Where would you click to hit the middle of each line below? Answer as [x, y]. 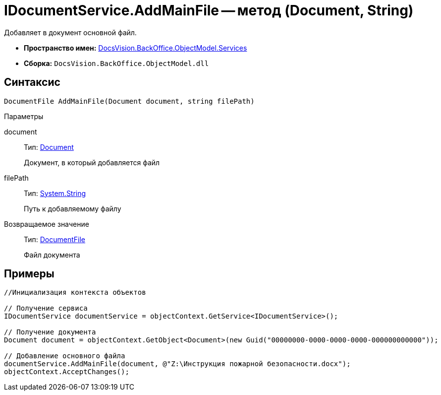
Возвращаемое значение [47, 224]
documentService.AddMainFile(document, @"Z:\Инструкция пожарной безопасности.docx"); [177, 364]
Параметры [24, 116]
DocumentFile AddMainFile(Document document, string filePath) [129, 101]
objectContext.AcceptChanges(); [67, 372]
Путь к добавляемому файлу [73, 208]
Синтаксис [32, 82]
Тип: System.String [55, 193]
